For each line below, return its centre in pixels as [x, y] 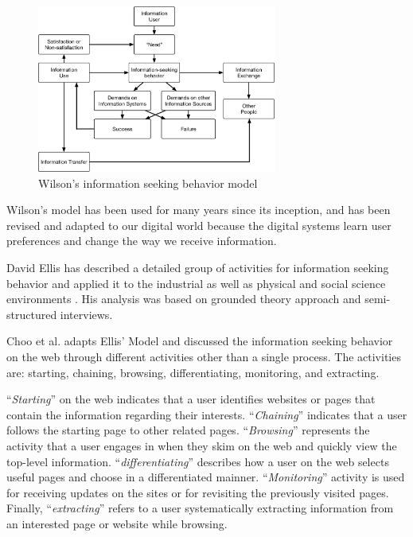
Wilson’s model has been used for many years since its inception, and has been [199, 210]
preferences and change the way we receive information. [142, 241]
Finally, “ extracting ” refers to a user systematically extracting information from [200, 508]
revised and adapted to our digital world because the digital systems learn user [199, 225]
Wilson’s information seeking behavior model [148, 183]
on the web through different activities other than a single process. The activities [204, 357]
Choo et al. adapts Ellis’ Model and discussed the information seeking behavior [200, 341]
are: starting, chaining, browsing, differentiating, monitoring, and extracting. [193, 372]
